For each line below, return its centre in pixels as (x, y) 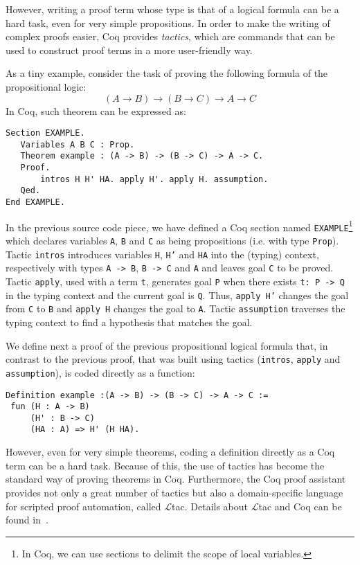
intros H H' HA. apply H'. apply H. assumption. (154, 179)
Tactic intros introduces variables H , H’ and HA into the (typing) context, (162, 254)
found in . (27, 520)
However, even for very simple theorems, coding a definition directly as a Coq (170, 452)
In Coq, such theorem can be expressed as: (96, 110)
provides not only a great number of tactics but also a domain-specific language (174, 492)
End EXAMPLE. (35, 203)
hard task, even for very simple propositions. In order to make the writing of (168, 23)
